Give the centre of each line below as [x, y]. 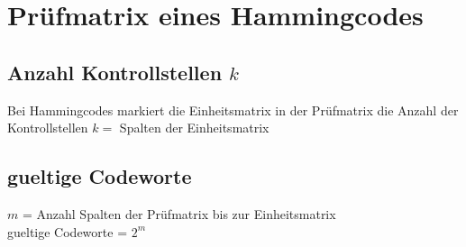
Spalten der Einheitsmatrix [194, 128]
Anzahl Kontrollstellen [115, 72]
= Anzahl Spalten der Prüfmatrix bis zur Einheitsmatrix [179, 213]
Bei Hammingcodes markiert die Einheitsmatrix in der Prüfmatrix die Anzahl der [233, 110]
